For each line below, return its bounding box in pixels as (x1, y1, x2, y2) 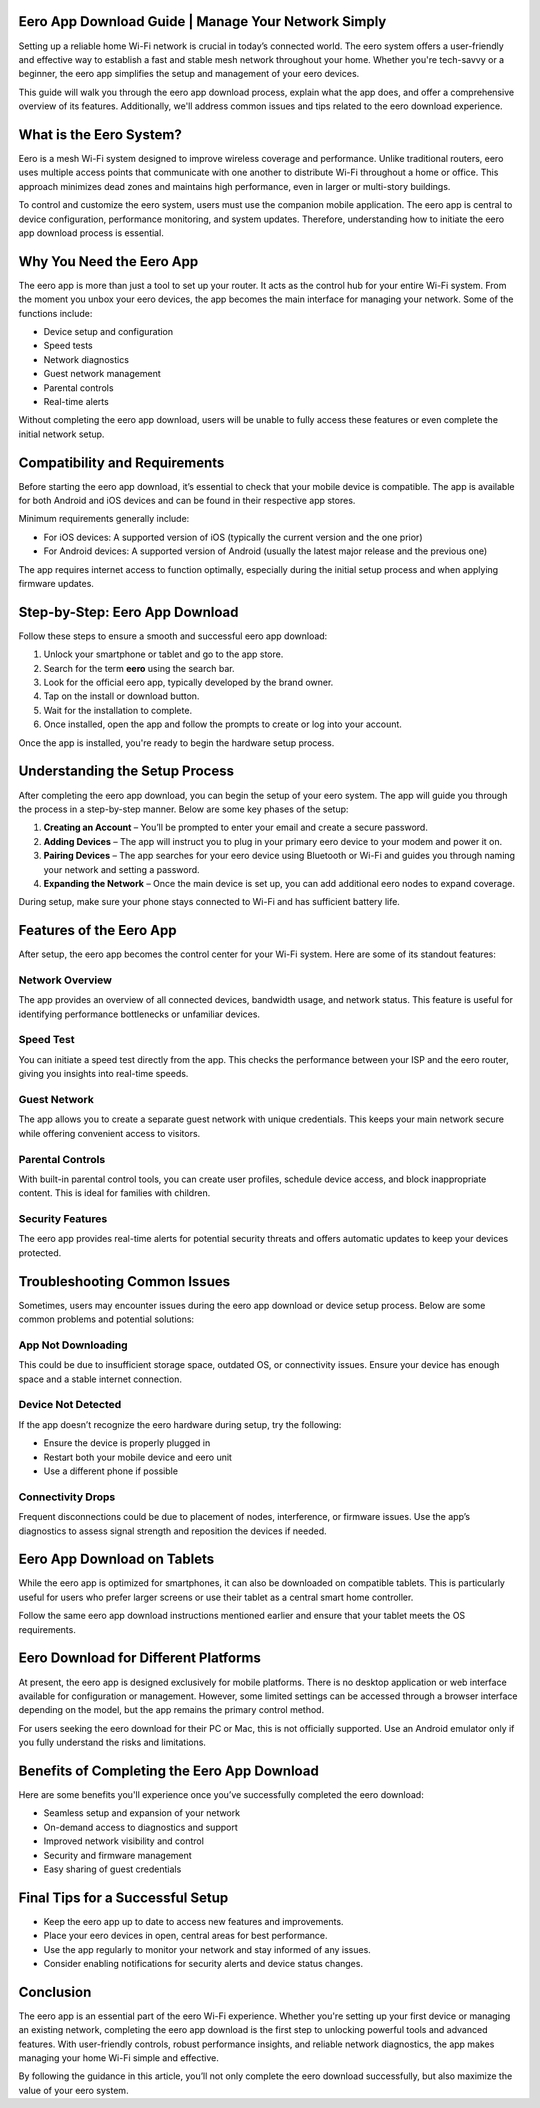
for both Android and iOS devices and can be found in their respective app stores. (18, 495, 356, 507)
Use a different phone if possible (43, 1465, 179, 1477)
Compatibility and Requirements (18, 454, 225, 471)
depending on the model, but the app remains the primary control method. (18, 1704, 325, 1716)
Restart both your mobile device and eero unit (43, 1451, 232, 1463)
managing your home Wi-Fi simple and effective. (18, 2052, 219, 2064)
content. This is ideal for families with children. (18, 1187, 211, 1199)
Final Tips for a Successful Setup (18, 1889, 229, 1906)
